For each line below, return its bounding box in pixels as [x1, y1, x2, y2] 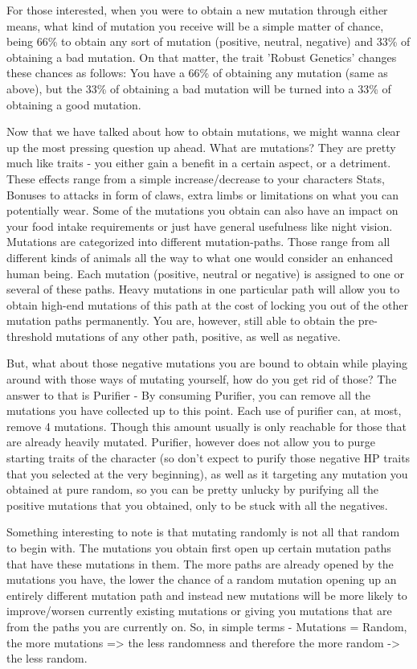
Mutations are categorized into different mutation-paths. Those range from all [6, 233, 390, 250]
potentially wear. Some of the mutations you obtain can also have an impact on [6, 202, 399, 219]
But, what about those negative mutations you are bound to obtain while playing [6, 355, 407, 371]
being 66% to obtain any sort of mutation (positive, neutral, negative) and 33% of [6, 33, 411, 50]
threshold [6, 327, 52, 344]
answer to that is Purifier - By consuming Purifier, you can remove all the [6, 386, 370, 403]
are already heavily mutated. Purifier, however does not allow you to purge [6, 433, 376, 450]
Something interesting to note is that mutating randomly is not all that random [6, 523, 400, 540]
